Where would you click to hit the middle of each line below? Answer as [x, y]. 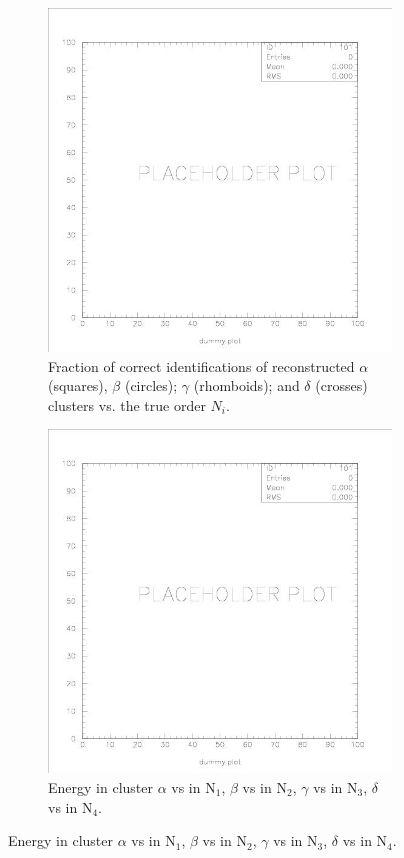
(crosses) [341, 385]
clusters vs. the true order [127, 404]
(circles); [151, 385]
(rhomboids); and [246, 385]
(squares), [78, 385]
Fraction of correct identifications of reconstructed [201, 365]
